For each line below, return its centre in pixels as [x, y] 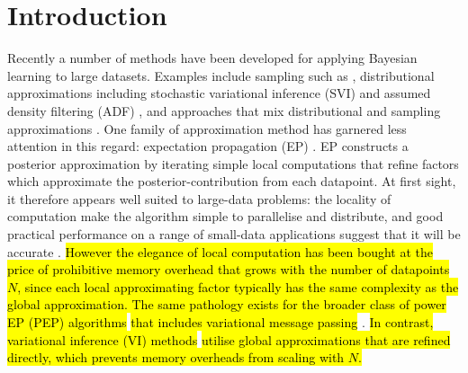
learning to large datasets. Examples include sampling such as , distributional [221, 75]
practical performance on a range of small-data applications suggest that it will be [234, 234]
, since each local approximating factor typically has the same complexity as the [238, 286]
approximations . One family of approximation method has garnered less [207, 128]
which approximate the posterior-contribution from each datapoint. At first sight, [232, 181]
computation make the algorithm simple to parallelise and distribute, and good [225, 216]
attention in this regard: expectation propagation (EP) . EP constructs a [208, 146]
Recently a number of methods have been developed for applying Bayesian [212, 58]
